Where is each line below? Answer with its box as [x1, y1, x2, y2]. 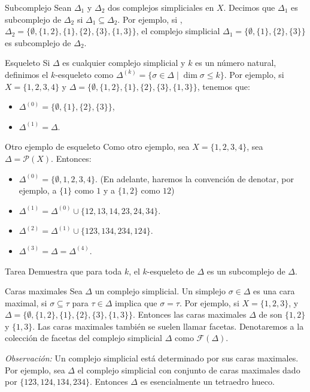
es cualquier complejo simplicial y [62, 56, 186, 69]
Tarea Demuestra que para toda [5, 264, 122, 277]
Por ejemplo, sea [5, 363, 65, 376]
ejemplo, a [19, 184, 57, 197]
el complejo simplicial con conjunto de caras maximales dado [77, 363, 300, 376]
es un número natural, [195, 56, 276, 69]
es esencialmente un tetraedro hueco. [140, 375, 275, 388]
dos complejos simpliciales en [108, 1, 214, 13]
